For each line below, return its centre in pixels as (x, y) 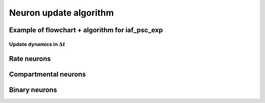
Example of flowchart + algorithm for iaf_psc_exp (86, 30)
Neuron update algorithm (61, 13)
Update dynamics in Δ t (37, 44)
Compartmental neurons (47, 74)
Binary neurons (33, 90)
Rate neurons (30, 59)
